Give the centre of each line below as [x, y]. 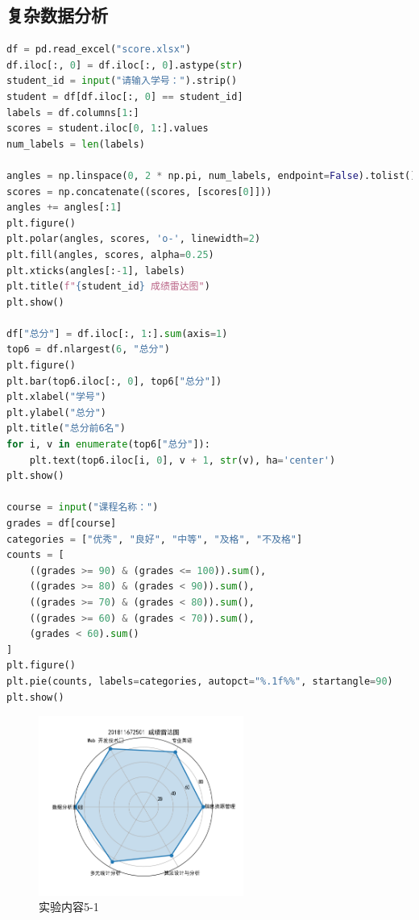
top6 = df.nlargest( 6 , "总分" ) [88, 350]
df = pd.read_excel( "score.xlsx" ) [99, 50]
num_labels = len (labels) [76, 144]
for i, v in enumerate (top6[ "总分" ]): [108, 445]
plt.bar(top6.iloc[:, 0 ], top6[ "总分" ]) [114, 381]
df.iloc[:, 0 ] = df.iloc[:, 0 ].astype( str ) [125, 65]
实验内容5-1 [69, 907]
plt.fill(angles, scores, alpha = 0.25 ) [110, 254]
